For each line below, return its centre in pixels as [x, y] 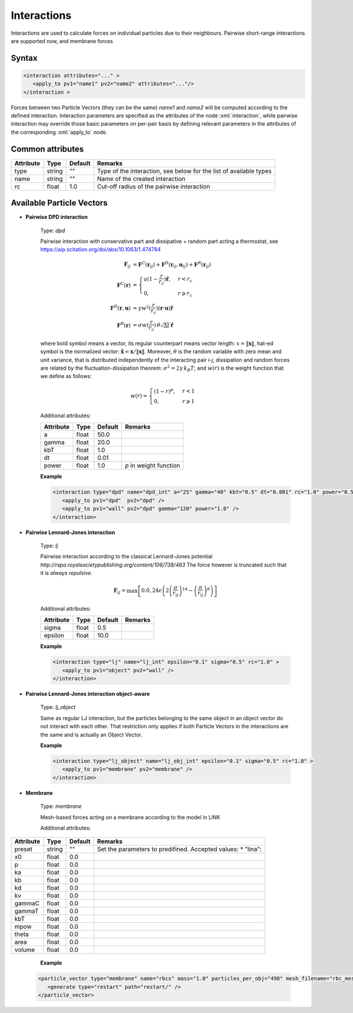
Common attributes [47, 149]
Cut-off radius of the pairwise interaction [154, 186]
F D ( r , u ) [121, 307]
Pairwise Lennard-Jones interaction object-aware [88, 694]
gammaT [26, 911]
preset [23, 849]
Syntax [24, 58]
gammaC [27, 903]
